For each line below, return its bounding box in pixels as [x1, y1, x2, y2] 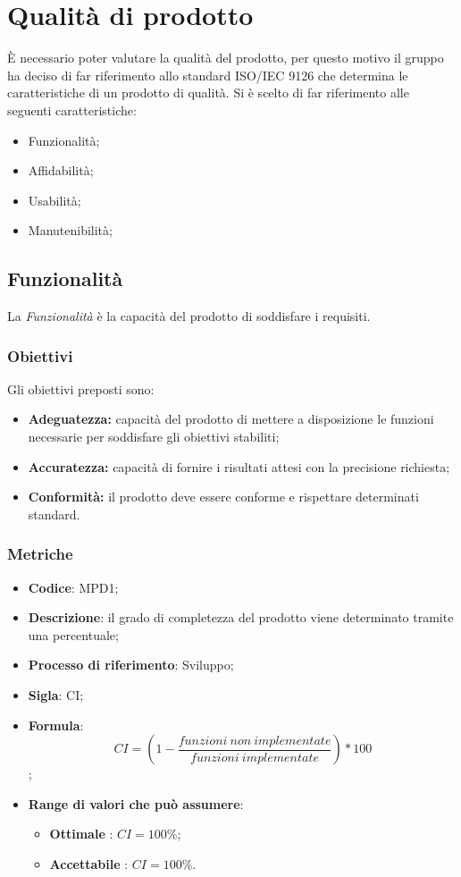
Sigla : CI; [28, 686, 84, 704]
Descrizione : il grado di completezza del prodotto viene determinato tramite [28, 608, 454, 627]
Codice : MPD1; [28, 578, 119, 596]
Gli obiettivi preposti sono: [7, 379, 155, 398]
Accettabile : [49, 855, 129, 873]
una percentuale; [28, 625, 119, 644]
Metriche [7, 543, 73, 565]
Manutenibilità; [28, 221, 113, 240]
